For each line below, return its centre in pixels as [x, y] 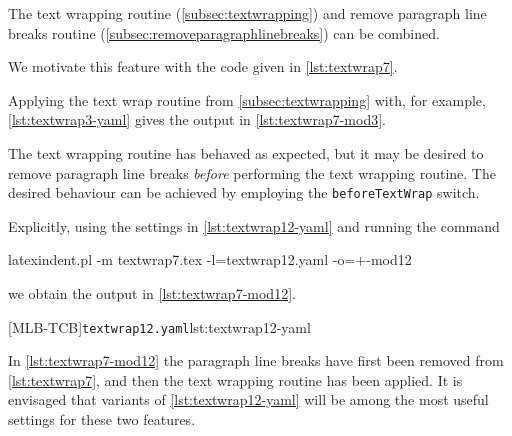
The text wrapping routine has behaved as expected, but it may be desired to [246, 152]
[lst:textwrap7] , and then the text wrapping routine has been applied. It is [235, 379]
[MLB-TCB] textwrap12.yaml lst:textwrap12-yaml [159, 326]
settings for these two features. [102, 419]
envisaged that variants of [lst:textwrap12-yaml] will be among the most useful [248, 399]
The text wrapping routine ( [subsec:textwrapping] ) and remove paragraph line [247, 13]
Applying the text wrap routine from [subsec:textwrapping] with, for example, [247, 99]
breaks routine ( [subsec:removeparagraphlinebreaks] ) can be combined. [224, 32]
